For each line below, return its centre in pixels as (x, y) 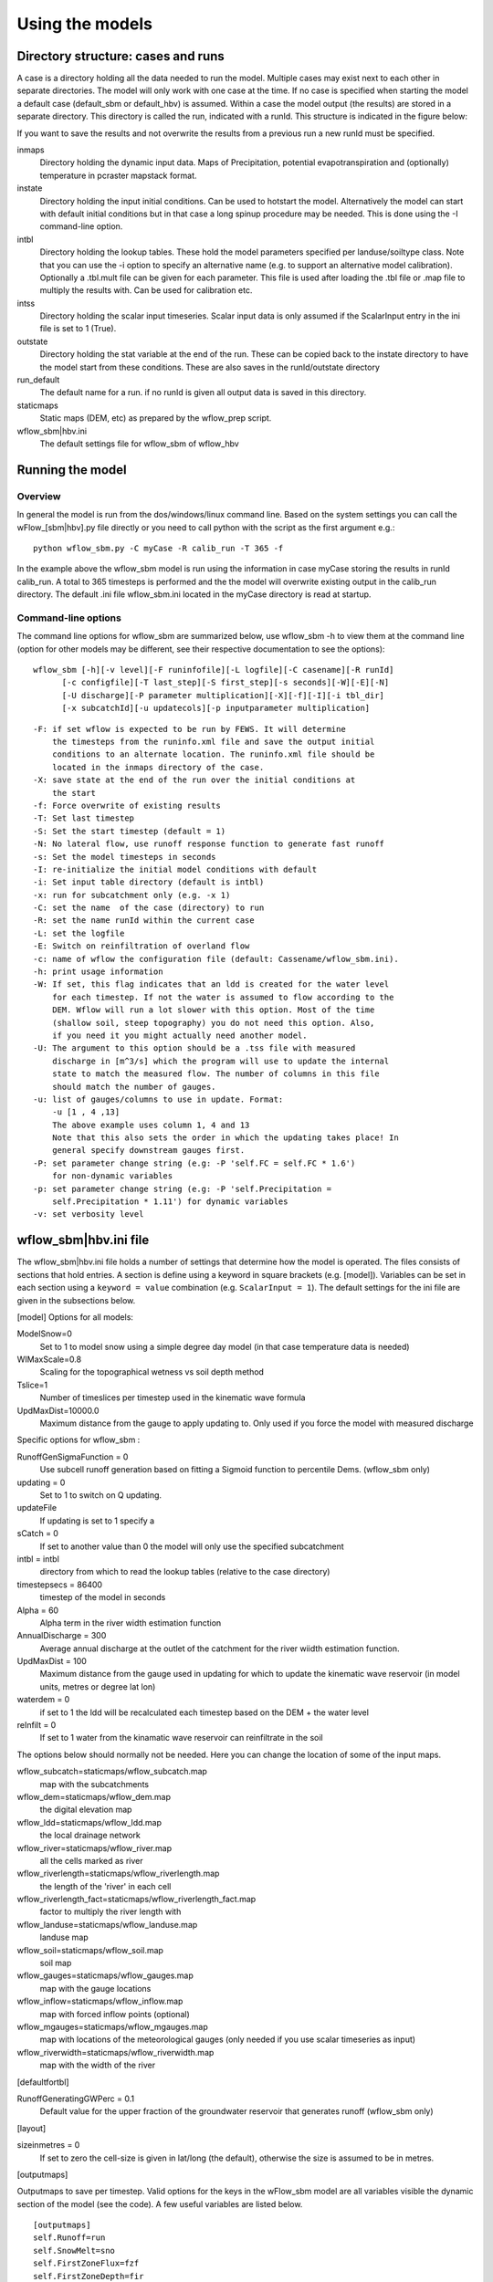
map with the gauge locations (95, 1988)
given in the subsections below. (76, 1300)
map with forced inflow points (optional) (115, 2014)
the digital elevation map (86, 1810)
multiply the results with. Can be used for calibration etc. (146, 290)
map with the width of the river (97, 2065)
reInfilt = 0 (37, 1725)
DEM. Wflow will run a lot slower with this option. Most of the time (213, 1010)
